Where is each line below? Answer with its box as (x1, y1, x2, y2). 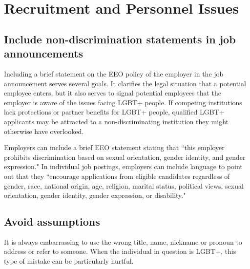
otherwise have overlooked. (4, 126, 84, 136)
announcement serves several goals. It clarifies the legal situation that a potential (4, 78, 246, 88)
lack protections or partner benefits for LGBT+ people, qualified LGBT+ (4, 107, 225, 117)
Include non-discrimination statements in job (4, 31, 236, 46)
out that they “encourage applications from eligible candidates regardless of (4, 171, 230, 181)
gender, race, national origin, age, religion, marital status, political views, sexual (4, 180, 244, 191)
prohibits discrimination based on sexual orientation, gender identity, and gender (4, 152, 246, 162)
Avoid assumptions (4, 214, 100, 229)
